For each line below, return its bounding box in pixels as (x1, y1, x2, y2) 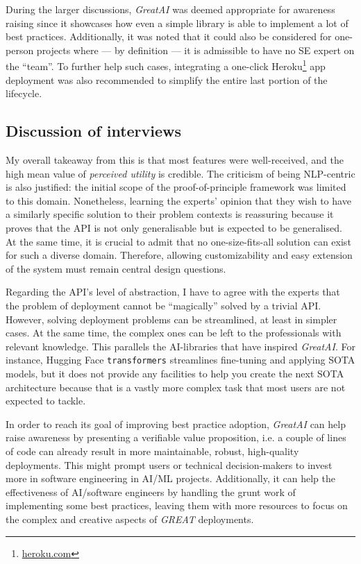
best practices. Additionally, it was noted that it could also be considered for (6, 29, 332, 44)
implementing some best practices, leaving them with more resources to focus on (6, 498, 348, 513)
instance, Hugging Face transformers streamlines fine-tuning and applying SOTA (6, 352, 355, 367)
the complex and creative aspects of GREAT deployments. (6, 511, 254, 526)
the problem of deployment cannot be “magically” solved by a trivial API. (6, 298, 321, 312)
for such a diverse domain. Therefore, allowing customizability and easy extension (6, 248, 353, 262)
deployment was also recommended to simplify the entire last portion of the (6, 72, 328, 87)
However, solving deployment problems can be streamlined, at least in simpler (6, 311, 337, 326)
